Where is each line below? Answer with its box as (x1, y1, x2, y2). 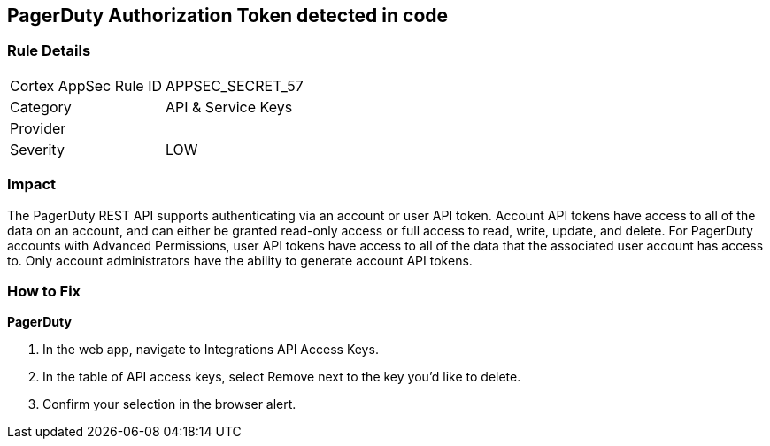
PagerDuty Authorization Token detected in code (7, 4, 449, 27)
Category (10, 97, 72, 116)
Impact (7, 175, 57, 194)
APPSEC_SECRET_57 (166, 76, 304, 95)
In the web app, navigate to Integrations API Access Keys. (42, 342, 379, 358)
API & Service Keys (166, 97, 293, 116)
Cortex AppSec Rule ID (10, 76, 163, 95)
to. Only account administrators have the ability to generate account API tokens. (7, 252, 473, 268)
